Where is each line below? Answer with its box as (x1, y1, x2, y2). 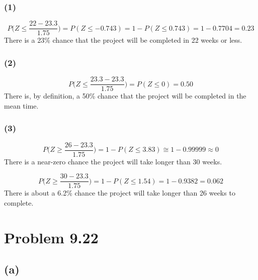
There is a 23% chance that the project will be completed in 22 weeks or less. (4, 35, 242, 45)
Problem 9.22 (4, 227, 99, 247)
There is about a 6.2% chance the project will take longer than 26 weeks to (4, 188, 235, 198)
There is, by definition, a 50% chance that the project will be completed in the (4, 90, 246, 101)
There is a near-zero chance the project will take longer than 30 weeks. (4, 156, 222, 166)
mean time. (4, 100, 39, 111)
